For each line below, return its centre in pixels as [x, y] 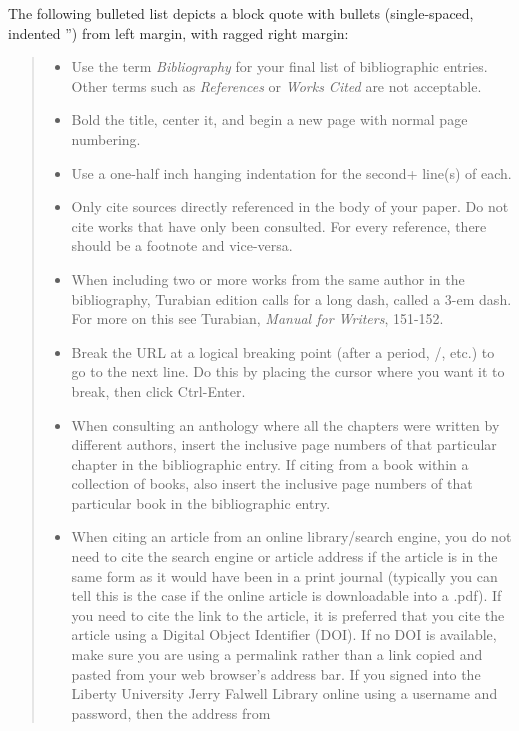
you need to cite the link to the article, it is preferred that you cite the [288, 614]
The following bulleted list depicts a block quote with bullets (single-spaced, [241, 13]
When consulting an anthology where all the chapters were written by [285, 424]
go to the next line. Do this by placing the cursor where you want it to [288, 371]
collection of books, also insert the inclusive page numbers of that [272, 483]
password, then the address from [171, 712]
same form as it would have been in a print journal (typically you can [284, 575]
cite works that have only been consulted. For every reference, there [279, 225]
